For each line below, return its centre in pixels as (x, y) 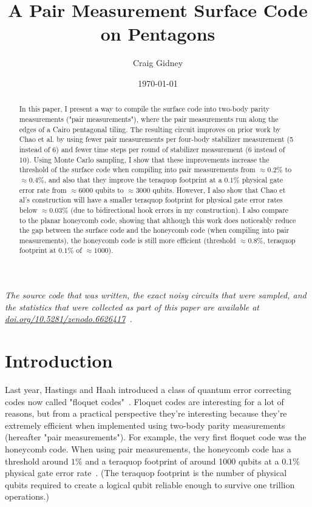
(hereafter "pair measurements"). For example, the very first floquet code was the (156, 437)
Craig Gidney (158, 63)
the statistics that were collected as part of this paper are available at (132, 307)
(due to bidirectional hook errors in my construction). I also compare (180, 210)
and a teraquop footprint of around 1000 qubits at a (182, 461)
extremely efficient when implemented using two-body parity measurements (145, 425)
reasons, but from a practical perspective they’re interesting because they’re (146, 413)
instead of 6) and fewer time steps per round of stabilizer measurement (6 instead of (152, 149)
